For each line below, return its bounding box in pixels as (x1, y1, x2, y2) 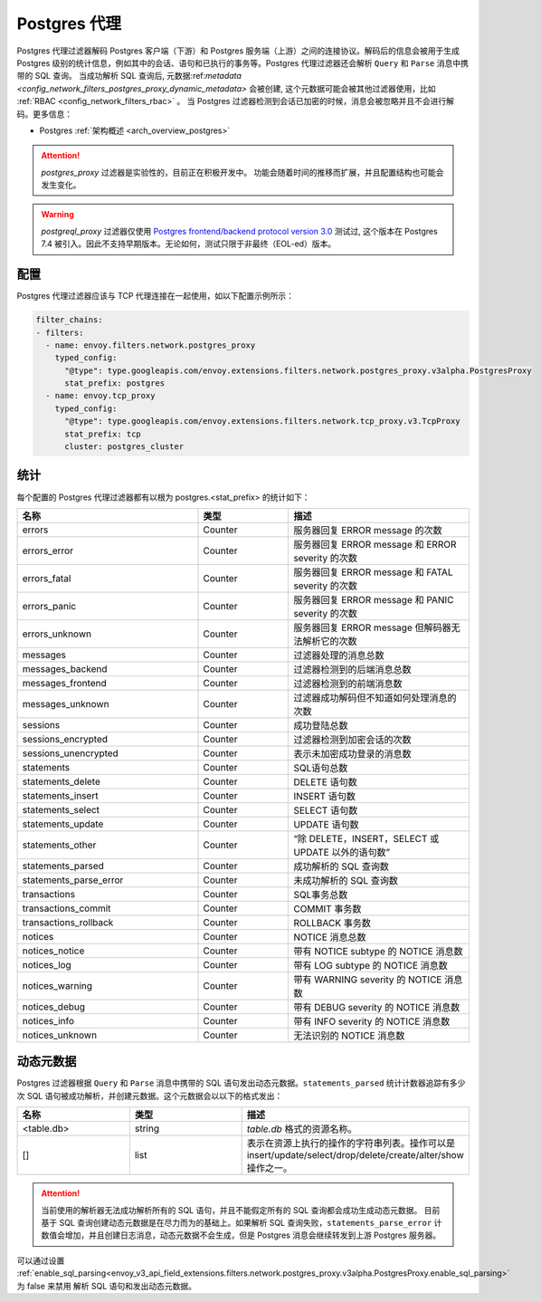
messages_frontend (22, 676, 108, 689)
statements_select (22, 803, 100, 816)
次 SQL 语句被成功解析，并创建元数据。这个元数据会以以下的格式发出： (16, 1090, 283, 1101)
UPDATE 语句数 (293, 818, 359, 830)
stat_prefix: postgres (64, 378, 166, 388)
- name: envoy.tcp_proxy (45, 390, 156, 401)
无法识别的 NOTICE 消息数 (293, 1029, 405, 1041)
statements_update (22, 818, 104, 830)
